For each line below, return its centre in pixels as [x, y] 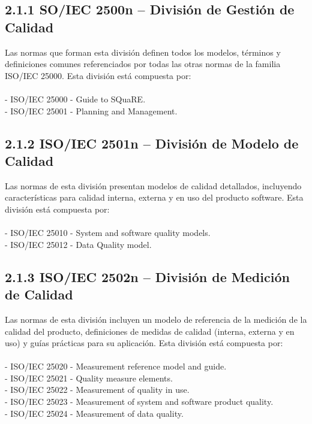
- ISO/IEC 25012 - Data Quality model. [78, 244]
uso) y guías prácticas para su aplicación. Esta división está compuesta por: [144, 343]
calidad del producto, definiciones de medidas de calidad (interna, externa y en [150, 331]
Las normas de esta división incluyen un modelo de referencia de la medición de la [156, 319]
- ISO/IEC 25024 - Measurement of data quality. [94, 413]
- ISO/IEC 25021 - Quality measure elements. [89, 378]
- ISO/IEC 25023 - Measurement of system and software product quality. [139, 402]
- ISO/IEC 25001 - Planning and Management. [91, 110]
